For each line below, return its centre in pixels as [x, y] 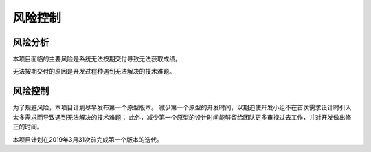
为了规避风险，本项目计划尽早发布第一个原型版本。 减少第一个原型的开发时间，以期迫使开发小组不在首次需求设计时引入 [182, 107]
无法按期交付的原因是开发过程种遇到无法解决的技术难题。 [94, 72]
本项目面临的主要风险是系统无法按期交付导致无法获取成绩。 [97, 59]
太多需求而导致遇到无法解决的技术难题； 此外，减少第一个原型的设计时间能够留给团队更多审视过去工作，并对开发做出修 [182, 117]
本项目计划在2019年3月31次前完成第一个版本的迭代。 [88, 139]
